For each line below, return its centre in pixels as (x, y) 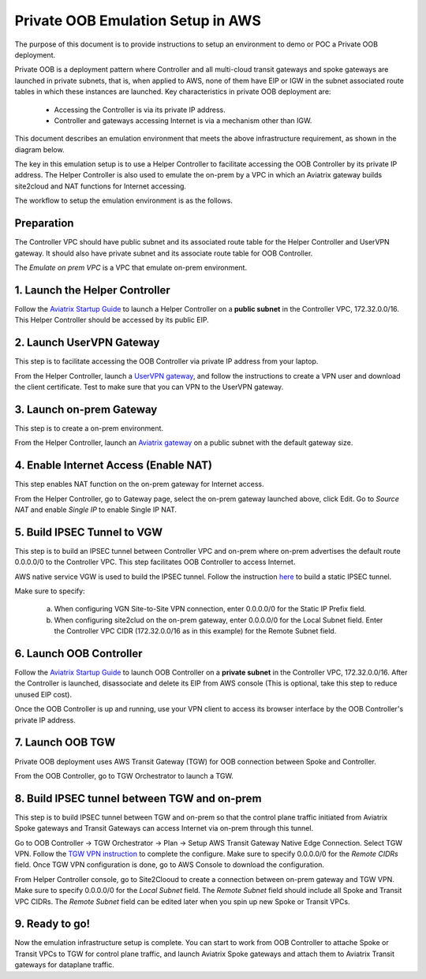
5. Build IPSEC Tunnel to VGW (89, 532)
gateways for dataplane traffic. (64, 965)
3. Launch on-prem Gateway (86, 409)
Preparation (44, 224)
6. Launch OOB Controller (78, 654)
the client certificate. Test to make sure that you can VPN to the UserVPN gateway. (149, 387)
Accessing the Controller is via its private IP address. (140, 110)
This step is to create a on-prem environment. (89, 428)
